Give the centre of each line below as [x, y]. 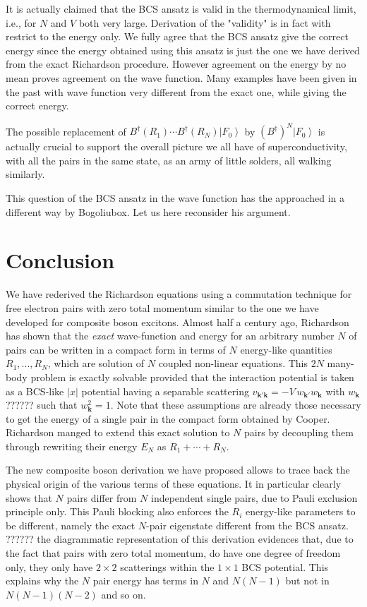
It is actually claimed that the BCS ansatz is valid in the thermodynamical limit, [181, 8]
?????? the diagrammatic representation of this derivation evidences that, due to [180, 539]
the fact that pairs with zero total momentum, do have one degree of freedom [173, 553]
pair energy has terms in [145, 581]
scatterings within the [167, 566]
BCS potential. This [285, 566]
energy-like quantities [286, 349]
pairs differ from [102, 497]
